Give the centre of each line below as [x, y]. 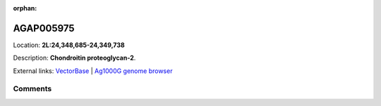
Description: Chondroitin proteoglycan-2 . [74, 58]
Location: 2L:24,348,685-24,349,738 [69, 45]
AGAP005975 [44, 28]
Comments [32, 89]
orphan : [25, 8]
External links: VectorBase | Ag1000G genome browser [93, 71]
